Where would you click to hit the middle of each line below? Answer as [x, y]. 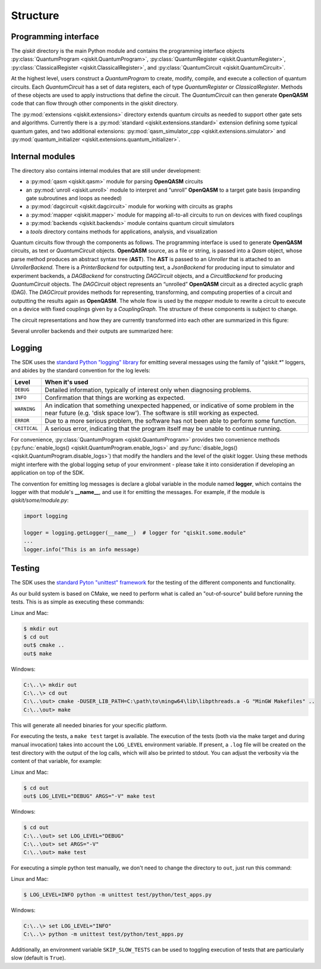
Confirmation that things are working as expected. [115, 398]
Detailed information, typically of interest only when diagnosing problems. [148, 390]
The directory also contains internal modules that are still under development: [106, 170]
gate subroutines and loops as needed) [74, 198]
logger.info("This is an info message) [81, 549]
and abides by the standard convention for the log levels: [81, 371]
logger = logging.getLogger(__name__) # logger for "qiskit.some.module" [135, 533]
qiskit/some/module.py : [40, 501]
